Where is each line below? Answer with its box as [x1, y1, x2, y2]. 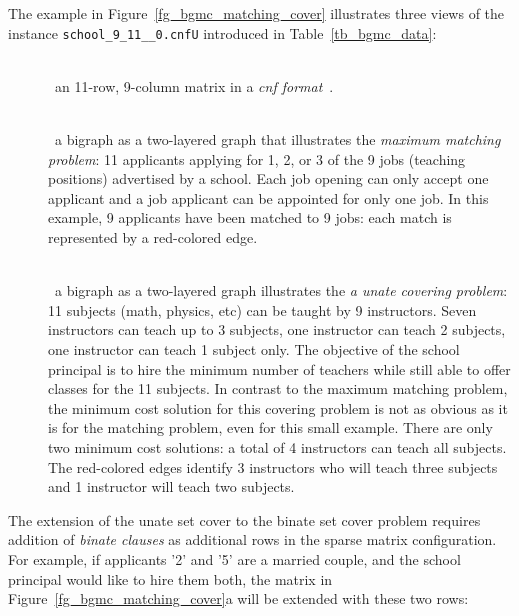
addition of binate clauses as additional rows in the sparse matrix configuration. [8, 529, 497, 550]
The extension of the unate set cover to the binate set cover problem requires [8, 509, 481, 530]
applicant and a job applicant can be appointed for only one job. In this [48, 187, 489, 208]
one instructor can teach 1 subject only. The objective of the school [48, 338, 460, 359]
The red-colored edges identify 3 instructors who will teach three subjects [48, 456, 498, 477]
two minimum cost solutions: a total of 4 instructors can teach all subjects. [48, 436, 507, 457]
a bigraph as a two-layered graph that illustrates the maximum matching [54, 129, 501, 150]
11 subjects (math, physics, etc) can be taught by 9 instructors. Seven [48, 299, 477, 320]
